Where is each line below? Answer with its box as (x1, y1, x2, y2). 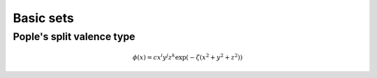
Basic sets (13, 10, 75, 26)
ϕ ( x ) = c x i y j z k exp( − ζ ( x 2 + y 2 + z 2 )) (133, 52, 243, 61)
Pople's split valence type (13, 30, 135, 43)
